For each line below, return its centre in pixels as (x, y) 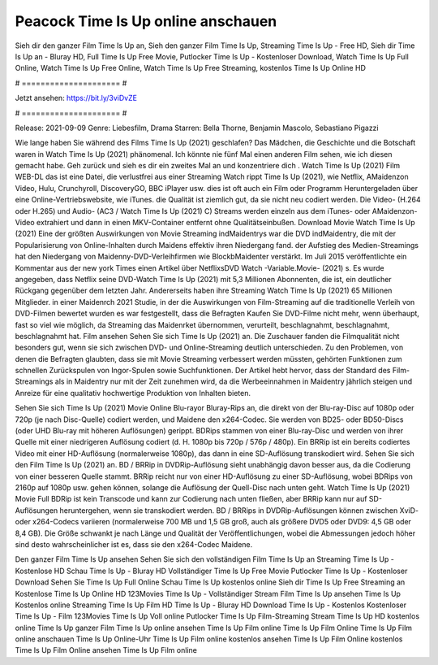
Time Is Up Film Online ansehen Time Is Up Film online (106, 650)
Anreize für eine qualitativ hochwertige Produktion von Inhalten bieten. (133, 393)
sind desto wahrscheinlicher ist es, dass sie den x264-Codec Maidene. (134, 544)
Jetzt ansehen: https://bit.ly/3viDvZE (76, 98)
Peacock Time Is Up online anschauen (146, 21)
